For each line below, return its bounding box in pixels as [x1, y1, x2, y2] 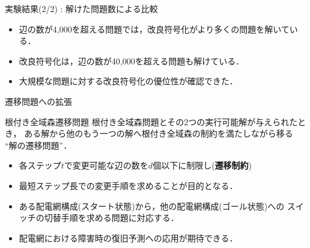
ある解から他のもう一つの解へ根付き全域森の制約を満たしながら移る [24, 127, 293, 140]
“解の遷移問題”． [5, 138, 72, 151]
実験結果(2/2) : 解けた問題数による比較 [5, 2, 158, 14]
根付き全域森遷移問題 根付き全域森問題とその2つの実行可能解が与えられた [5, 115, 298, 128]
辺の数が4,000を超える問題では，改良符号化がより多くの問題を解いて [19, 22, 290, 35]
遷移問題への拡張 [5, 95, 72, 107]
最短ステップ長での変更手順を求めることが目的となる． [19, 179, 238, 191]
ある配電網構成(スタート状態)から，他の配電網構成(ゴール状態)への [19, 199, 285, 212]
